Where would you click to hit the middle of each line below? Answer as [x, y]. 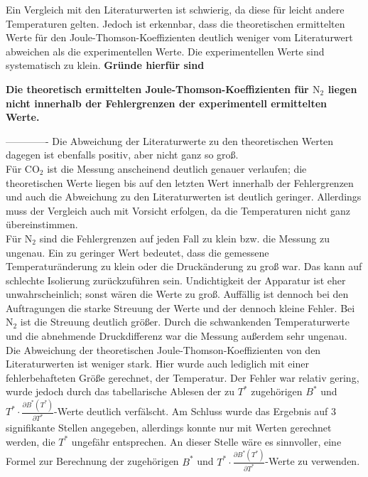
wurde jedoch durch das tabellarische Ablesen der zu [120, 391]
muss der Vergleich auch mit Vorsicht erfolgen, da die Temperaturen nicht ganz [178, 210]
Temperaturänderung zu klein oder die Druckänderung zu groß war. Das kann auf [184, 266]
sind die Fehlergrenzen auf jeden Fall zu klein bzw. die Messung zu [184, 238]
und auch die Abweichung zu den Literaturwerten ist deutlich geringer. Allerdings [184, 197]
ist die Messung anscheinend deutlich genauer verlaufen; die [177, 168]
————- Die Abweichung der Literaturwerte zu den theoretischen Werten [170, 140]
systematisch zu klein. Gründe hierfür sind [105, 65]
